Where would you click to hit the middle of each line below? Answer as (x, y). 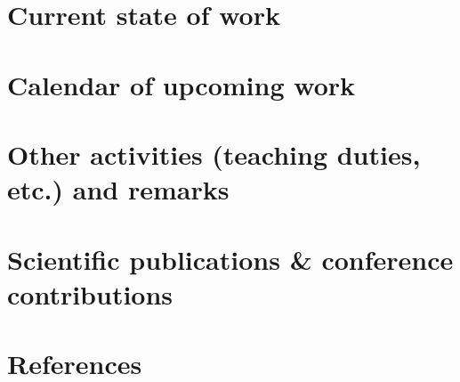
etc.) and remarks (118, 189)
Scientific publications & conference (230, 259)
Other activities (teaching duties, (214, 154)
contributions (90, 293)
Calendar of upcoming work (181, 84)
